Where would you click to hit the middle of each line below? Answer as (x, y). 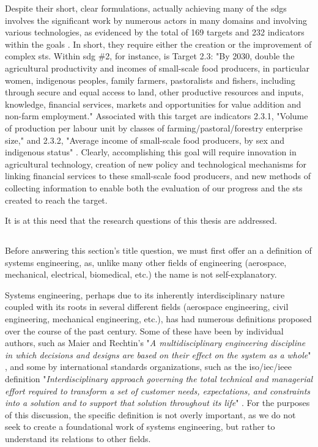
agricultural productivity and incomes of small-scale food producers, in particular (157, 68)
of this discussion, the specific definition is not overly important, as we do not (150, 414)
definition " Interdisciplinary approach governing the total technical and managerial (159, 379)
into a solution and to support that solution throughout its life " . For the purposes (157, 403)
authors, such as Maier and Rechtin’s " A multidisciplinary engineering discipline (155, 343)
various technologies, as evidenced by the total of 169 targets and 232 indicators (155, 32)
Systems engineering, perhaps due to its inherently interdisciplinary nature (145, 294)
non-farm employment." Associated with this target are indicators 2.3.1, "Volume (157, 116)
